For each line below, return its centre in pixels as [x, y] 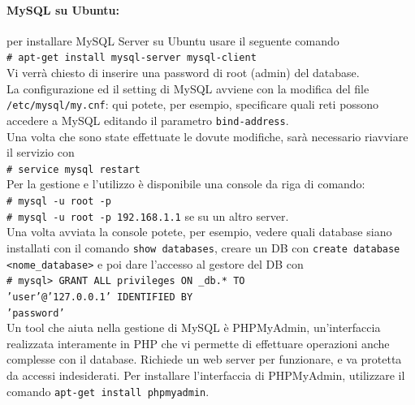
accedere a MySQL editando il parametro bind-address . [148, 120]
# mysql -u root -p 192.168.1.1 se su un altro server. [148, 215]
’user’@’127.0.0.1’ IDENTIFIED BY [100, 297]
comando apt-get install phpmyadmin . [108, 391]
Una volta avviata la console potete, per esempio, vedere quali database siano [199, 232]
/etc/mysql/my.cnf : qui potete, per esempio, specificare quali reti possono [193, 104]
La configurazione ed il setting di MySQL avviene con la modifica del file [188, 88]
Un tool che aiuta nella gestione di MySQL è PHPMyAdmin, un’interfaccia [194, 327]
